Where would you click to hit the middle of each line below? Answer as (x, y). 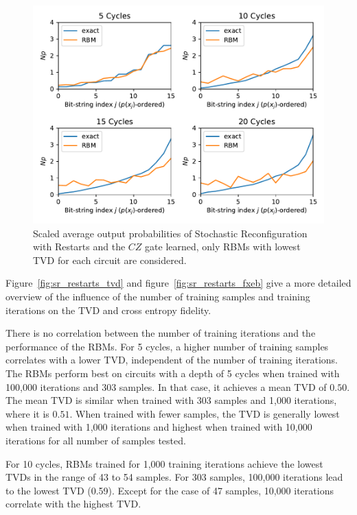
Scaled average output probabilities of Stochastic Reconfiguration (170, 233)
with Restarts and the (79, 247)
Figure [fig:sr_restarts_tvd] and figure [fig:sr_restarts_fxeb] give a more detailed (178, 283)
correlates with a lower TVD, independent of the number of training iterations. (172, 360)
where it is (27, 413)
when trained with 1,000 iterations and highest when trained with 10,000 (159, 427)
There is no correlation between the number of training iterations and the (161, 333)
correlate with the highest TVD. (73, 504)
